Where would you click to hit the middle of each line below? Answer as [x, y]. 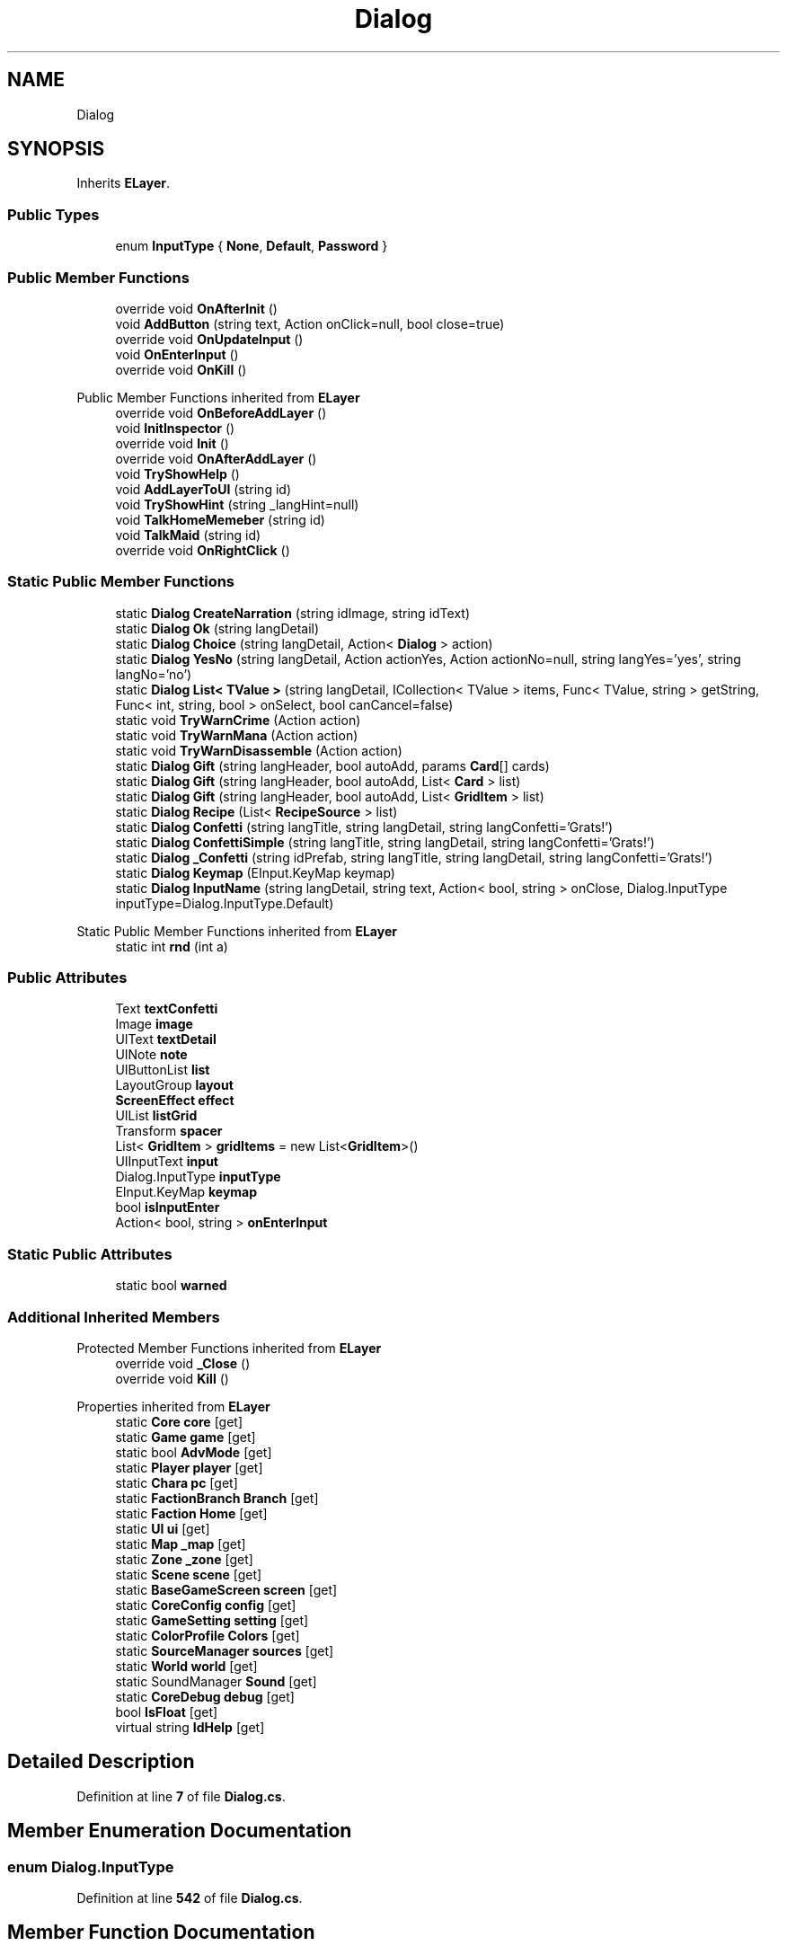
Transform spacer [169, 1131]
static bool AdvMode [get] [194, 1452]
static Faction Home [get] [191, 1513]
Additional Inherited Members [114, 1317]
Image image [154, 1024]
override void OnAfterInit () [196, 308]
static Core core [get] [179, 1421]
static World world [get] [186, 1666]
